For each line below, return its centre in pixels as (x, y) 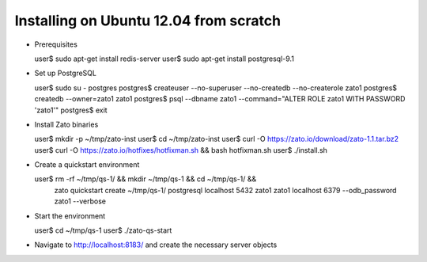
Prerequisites (56, 44)
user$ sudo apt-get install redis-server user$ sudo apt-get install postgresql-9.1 (164, 59)
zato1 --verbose (80, 201)
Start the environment (70, 216)
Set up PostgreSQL (65, 73)
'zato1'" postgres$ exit (71, 110)
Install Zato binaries (66, 124)
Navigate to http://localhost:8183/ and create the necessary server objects (156, 245)
